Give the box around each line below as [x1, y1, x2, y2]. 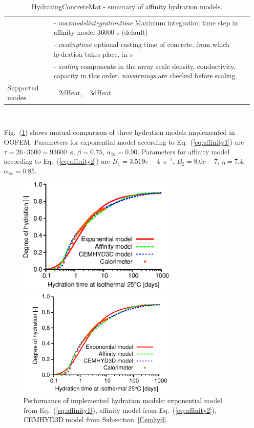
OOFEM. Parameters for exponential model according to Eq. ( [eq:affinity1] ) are [4, 137, 244, 147]
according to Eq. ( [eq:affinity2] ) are [4, 156, 110, 166]
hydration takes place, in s [53, 48, 133, 59]
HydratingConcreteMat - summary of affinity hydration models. [31, 1, 223, 11]
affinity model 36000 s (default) [53, 27, 148, 37]
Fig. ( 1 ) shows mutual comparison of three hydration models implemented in [4, 127, 235, 137]
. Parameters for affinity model [137, 146, 230, 156]
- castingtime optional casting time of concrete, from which [53, 39, 230, 49]
